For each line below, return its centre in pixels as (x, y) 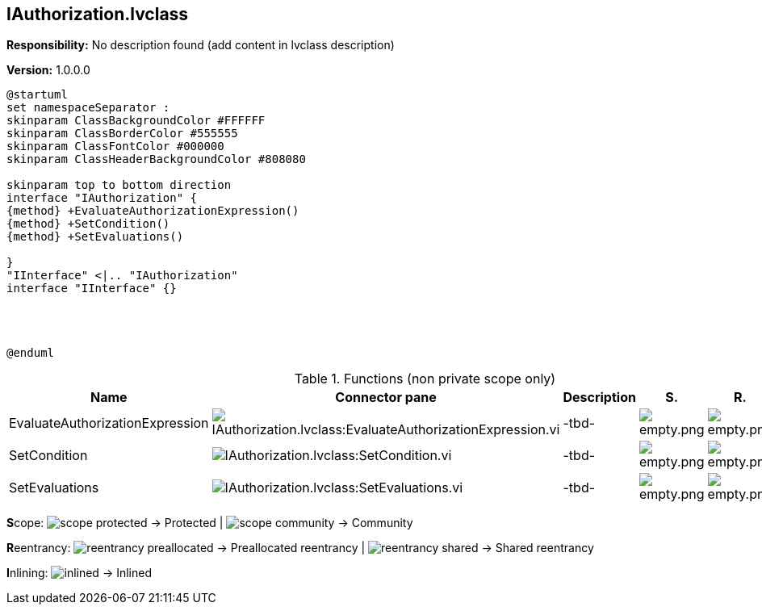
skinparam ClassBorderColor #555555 (122, 134)
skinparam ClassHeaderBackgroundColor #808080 (156, 159)
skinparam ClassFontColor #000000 (115, 146)
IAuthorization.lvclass (98, 14)
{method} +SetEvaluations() (95, 237)
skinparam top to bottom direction (119, 185)
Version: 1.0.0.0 (48, 70)
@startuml (37, 95)
